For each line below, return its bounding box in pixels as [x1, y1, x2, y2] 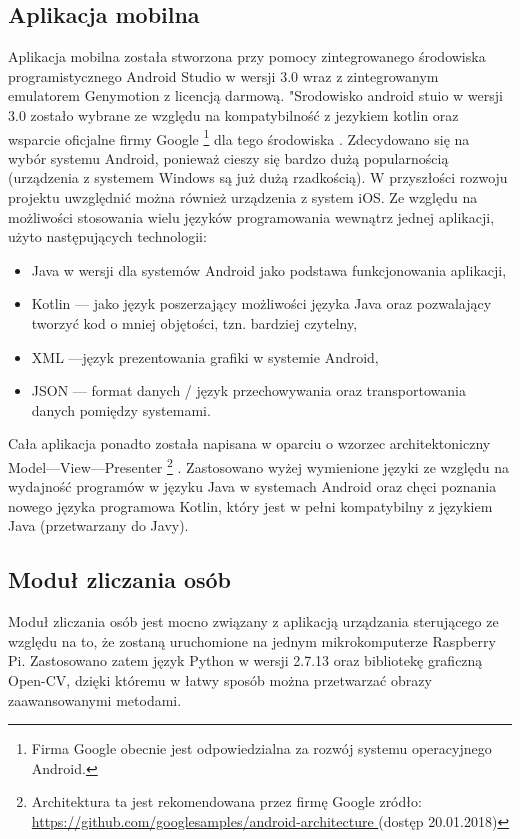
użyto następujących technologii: [8, 226, 207, 247]
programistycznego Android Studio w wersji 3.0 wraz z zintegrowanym [8, 65, 439, 86]
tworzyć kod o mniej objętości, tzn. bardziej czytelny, [31, 312, 358, 333]
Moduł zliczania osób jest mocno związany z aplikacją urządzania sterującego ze [8, 611, 499, 632]
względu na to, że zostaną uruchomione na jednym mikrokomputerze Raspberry [8, 630, 496, 651]
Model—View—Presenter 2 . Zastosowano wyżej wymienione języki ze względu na [8, 453, 509, 477]
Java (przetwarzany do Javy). [8, 515, 189, 536]
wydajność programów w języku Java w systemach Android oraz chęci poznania [8, 476, 497, 497]
